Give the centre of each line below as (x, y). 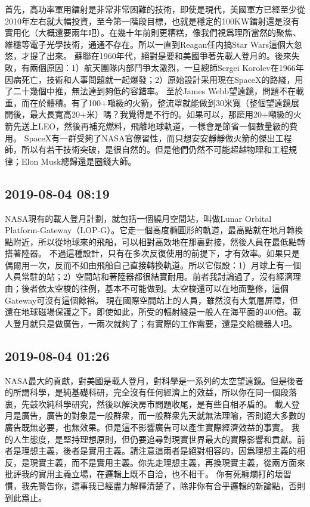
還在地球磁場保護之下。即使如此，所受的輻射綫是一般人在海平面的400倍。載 (153, 312)
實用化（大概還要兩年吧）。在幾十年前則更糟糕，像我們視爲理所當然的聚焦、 (153, 33)
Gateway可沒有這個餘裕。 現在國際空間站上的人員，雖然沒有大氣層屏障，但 (152, 300)
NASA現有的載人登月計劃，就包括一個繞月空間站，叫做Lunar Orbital (138, 218)
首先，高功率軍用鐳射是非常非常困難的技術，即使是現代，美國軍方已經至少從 (155, 9)
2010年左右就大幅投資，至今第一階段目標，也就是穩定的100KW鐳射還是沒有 (152, 21)
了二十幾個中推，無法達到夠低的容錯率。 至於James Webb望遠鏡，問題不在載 (154, 91)
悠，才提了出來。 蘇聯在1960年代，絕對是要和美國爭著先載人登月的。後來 (148, 56)
